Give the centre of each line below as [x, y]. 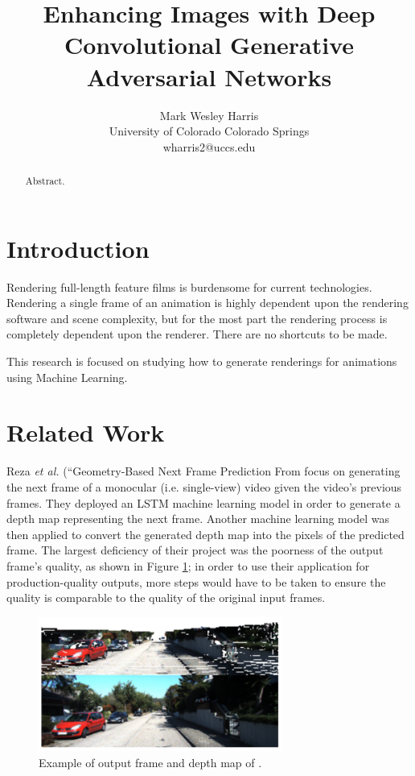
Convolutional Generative [209, 45]
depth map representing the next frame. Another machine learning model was [198, 519]
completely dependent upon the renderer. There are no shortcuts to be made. [197, 334]
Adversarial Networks [209, 76]
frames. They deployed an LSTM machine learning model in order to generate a [203, 502]
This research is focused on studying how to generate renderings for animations [202, 361]
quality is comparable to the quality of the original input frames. [166, 598]
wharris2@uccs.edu [209, 146]
